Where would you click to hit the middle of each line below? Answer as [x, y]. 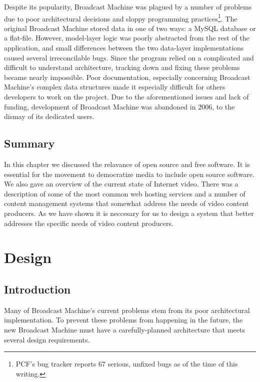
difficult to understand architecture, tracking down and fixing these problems [122, 67]
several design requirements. [47, 339]
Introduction [37, 289]
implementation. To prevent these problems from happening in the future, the [123, 320]
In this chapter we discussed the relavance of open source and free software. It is [127, 164]
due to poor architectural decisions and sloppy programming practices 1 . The [121, 17]
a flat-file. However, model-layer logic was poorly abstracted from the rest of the [127, 38]
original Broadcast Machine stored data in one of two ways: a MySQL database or [130, 28]
